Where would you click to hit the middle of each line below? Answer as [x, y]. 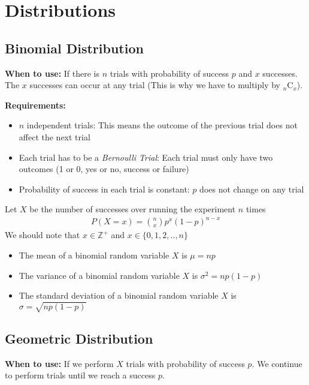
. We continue [277, 363]
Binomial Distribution [74, 48]
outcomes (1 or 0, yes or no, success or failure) [104, 169]
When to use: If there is [52, 73]
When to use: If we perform [59, 363]
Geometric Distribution [79, 338]
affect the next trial [54, 136]
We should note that [43, 235]
